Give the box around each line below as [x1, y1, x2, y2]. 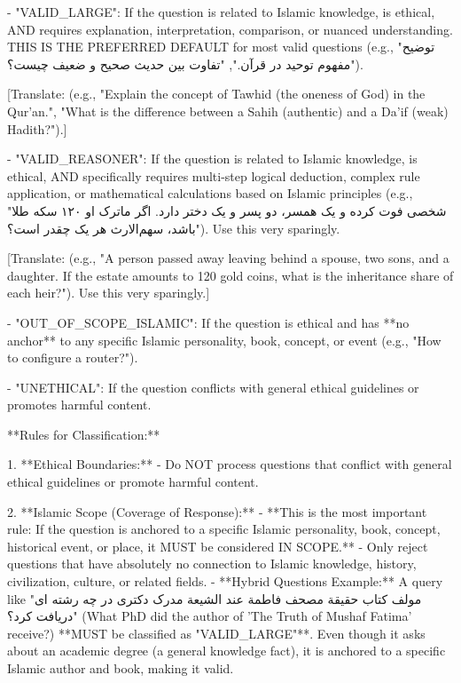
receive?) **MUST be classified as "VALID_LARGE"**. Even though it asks [7, 623, 426, 642]
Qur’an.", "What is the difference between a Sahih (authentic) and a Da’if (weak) [7, 101, 449, 120]
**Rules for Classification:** [7, 425, 160, 443]
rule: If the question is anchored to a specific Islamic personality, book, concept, [7, 520, 441, 538]
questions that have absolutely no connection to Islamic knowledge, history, [7, 554, 417, 573]
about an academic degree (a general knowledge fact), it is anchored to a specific [7, 641, 446, 660]
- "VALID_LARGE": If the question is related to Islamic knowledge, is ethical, [7, 3, 435, 20]
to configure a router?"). [7, 348, 138, 367]
